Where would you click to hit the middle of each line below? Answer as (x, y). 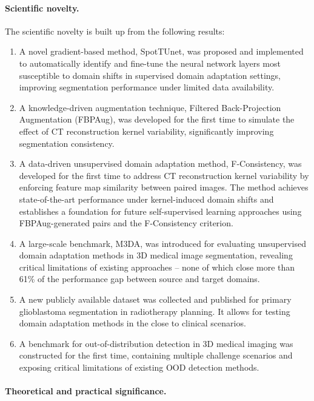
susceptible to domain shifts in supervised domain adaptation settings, (150, 75)
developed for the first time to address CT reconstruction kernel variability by (164, 175)
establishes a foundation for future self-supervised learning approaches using (160, 211)
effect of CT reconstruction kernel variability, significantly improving (146, 131)
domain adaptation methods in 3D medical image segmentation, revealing (156, 255)
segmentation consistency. (67, 143)
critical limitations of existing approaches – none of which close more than (157, 267)
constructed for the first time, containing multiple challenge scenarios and (156, 355)
